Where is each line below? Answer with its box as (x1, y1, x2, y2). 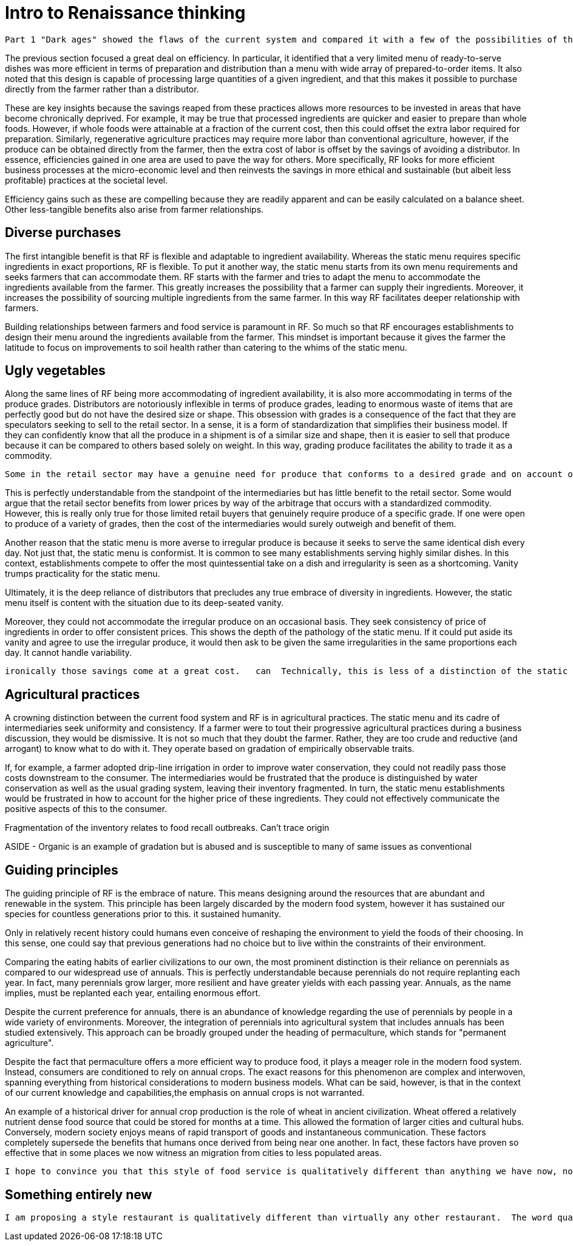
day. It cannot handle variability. (5, 647, 132, 658)
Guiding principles (5, 862, 118, 878)
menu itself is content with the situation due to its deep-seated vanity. (5, 597, 284, 608)
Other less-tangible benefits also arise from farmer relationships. (5, 204, 264, 215)
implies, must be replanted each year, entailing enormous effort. (5, 988, 261, 999)
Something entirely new (5, 1186, 152, 1202)
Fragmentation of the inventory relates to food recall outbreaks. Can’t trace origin (5, 822, 330, 833)
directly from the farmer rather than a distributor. (5, 83, 199, 94)
